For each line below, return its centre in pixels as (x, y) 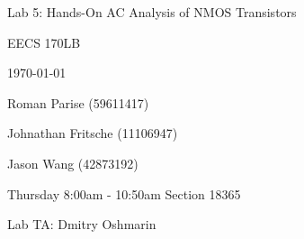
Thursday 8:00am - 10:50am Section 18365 (124, 193)
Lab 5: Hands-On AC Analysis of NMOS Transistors (152, 12)
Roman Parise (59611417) (78, 102)
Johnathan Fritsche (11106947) (93, 133)
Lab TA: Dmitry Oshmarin (82, 224)
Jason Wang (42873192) (73, 163)
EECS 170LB (44, 42)
